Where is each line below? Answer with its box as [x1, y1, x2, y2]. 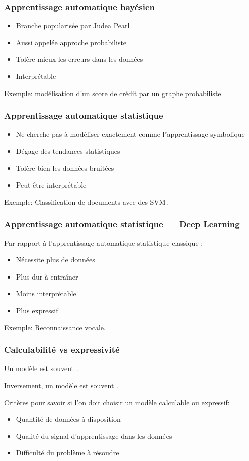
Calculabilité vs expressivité [4, 343, 120, 356]
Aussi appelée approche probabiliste [16, 37, 127, 47]
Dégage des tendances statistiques [16, 146, 120, 156]
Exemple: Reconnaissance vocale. [4, 322, 106, 332]
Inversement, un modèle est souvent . [4, 380, 118, 390]
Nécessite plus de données [16, 254, 95, 265]
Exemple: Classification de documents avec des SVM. [4, 196, 168, 207]
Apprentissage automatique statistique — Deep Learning [4, 218, 240, 230]
